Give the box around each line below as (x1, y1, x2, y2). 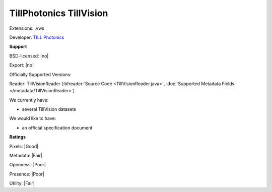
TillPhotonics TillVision (9, 8, 108, 19)
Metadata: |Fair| (9, 153, 43, 159)
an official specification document (22, 124, 93, 131)
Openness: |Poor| (9, 162, 46, 168)
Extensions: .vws (9, 25, 45, 31)
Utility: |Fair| (9, 180, 35, 186)
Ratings (9, 134, 26, 140)
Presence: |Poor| (9, 171, 45, 177)
